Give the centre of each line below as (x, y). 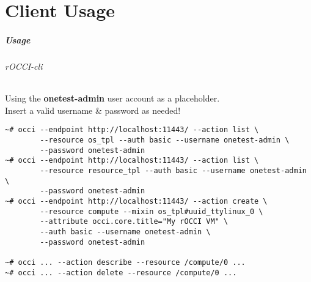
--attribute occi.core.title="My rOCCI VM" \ (134, 222)
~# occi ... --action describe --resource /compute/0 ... (125, 262)
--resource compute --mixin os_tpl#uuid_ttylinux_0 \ (152, 211)
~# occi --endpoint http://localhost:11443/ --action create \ (136, 201)
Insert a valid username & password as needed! (93, 110)
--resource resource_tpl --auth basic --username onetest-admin (173, 170)
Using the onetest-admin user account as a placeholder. (112, 98)
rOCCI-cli (24, 66)
